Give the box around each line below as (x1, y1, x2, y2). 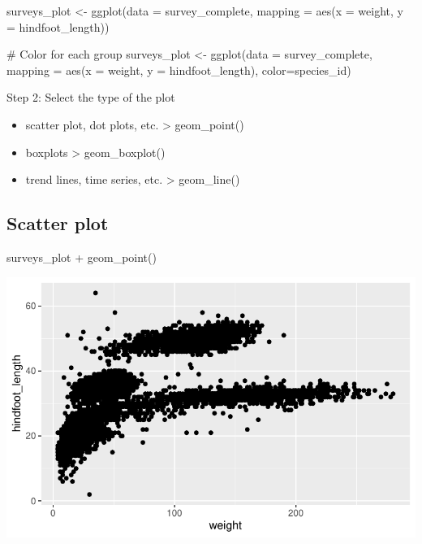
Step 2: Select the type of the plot (6, 89, 175, 106)
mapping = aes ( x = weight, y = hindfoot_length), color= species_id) (6, 61, 351, 78)
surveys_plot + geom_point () (6, 248, 157, 265)
